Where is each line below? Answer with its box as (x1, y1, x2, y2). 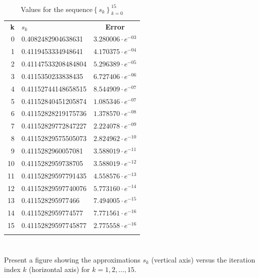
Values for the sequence (20, 3, 92, 14)
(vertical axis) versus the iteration (151, 254, 255, 264)
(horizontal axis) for (28, 264, 90, 274)
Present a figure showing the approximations (4, 254, 140, 264)
